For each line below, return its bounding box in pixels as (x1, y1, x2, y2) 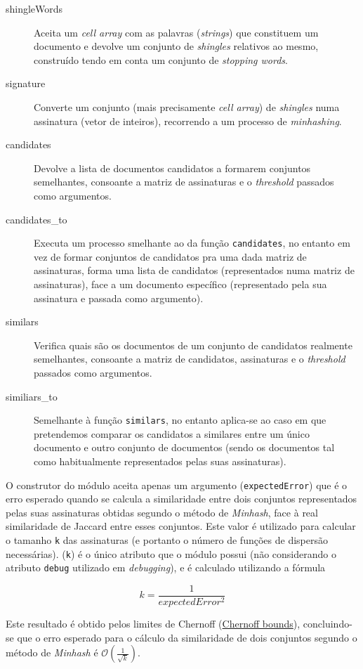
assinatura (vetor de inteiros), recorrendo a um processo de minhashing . (34, 113, 342, 128)
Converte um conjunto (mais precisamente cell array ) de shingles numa (34, 99, 340, 114)
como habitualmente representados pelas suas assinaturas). (34, 453, 286, 468)
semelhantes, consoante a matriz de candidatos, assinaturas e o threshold (34, 351, 345, 366)
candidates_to (6, 212, 67, 226)
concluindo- (303, 616, 352, 631)
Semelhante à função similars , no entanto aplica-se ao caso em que (34, 413, 326, 427)
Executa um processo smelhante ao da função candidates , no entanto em (34, 235, 350, 250)
